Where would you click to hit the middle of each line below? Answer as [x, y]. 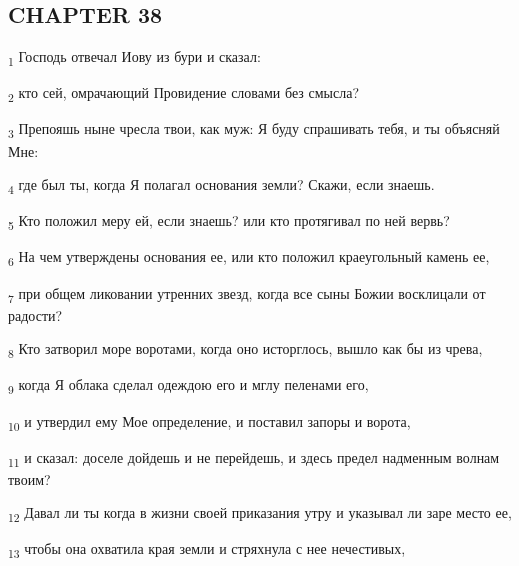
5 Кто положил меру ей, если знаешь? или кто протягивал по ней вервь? [229, 222]
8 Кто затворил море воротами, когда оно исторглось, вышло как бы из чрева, [245, 350]
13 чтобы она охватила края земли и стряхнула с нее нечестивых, [207, 550]
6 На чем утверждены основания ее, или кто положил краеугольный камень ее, [249, 258]
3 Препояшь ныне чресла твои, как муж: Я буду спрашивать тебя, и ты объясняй [254, 130]
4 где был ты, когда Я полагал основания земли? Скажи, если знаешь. [221, 185]
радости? [35, 314]
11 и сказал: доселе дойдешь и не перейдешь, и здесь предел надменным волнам [254, 458]
